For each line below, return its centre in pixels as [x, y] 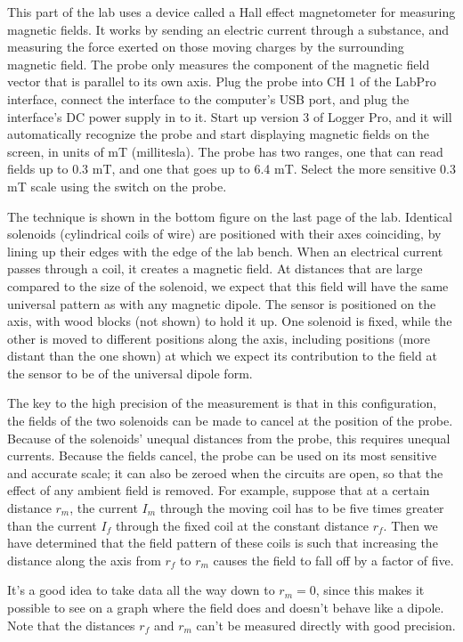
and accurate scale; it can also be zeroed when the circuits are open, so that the [225, 472]
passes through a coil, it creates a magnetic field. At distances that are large [215, 268]
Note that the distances [71, 625]
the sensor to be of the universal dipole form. [130, 373]
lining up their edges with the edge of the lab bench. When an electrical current [225, 251]
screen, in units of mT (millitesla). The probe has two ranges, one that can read [225, 151]
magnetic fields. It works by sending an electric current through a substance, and [228, 29]
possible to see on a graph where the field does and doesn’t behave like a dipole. [226, 607]
